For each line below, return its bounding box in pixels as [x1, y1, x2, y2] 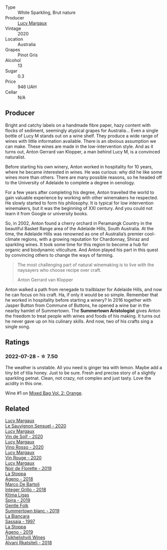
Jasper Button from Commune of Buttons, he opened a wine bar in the [5, 302, 150, 308]
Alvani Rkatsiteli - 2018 [5, 540, 52, 546]
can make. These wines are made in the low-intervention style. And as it [5, 143, 154, 149]
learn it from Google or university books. [5, 210, 88, 216]
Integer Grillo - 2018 [5, 487, 46, 493]
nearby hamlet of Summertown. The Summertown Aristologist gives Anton [5, 307, 161, 314]
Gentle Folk [5, 503, 29, 509]
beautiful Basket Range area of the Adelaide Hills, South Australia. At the [5, 225, 154, 231]
